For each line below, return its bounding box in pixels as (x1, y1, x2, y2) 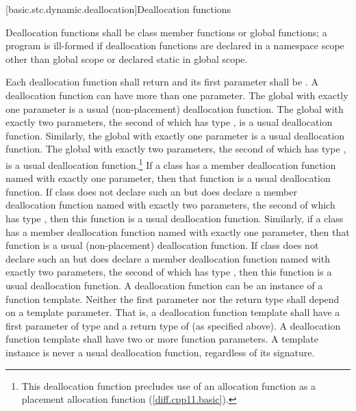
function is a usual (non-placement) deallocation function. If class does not (5, 238, 319, 252)
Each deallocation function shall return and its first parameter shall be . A (5, 75, 318, 89)
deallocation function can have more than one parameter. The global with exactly (5, 88, 348, 102)
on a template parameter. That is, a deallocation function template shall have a (5, 305, 340, 319)
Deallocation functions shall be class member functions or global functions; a (5, 25, 327, 39)
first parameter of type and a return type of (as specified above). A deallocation (5, 318, 341, 332)
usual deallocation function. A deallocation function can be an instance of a (5, 278, 323, 292)
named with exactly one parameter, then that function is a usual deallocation (5, 171, 331, 185)
